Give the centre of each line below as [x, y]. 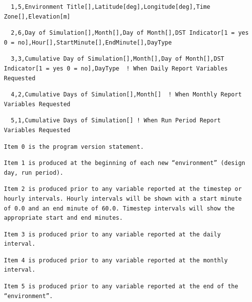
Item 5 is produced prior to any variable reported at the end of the [121, 287]
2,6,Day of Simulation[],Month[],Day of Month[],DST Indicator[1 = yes [130, 33]
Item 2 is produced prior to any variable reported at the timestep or [123, 189]
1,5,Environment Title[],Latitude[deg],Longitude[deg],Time [111, 7]
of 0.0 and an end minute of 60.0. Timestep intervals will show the [119, 208]
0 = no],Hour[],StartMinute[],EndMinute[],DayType [88, 42]
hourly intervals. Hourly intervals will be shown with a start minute [123, 198]
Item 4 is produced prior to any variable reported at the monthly [116, 260]
